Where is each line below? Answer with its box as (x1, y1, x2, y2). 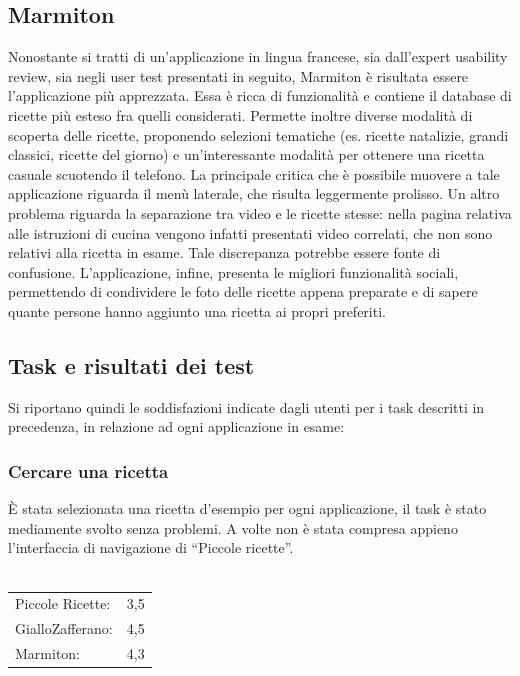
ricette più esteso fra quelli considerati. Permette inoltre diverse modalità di (8, 104, 473, 125)
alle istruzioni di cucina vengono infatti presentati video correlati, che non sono (8, 222, 493, 243)
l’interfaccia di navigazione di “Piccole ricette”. (8, 537, 294, 558)
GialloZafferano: (15, 618, 113, 639)
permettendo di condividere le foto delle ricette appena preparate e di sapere (8, 281, 478, 302)
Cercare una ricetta (8, 458, 169, 483)
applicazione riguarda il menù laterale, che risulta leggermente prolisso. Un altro (8, 183, 500, 204)
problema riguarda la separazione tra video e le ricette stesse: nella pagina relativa (8, 202, 512, 223)
